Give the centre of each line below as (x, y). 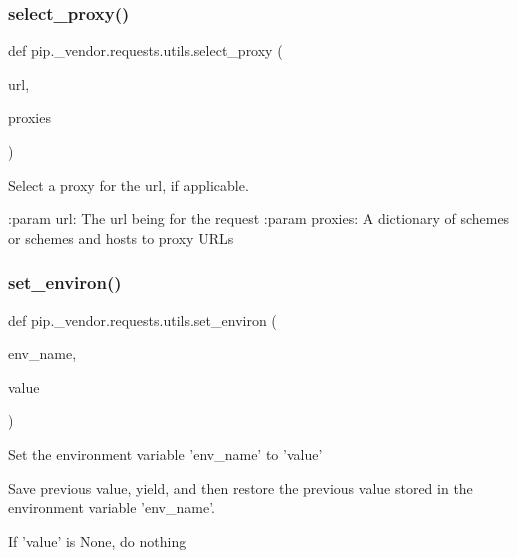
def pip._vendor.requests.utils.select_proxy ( (145, 50)
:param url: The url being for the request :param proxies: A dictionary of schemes (259, 218)
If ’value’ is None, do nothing (97, 540)
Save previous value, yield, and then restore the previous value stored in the (240, 487)
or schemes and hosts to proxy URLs (121, 237)
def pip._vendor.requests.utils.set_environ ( (142, 319)
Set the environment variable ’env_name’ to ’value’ (165, 453)
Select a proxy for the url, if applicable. (128, 184)
